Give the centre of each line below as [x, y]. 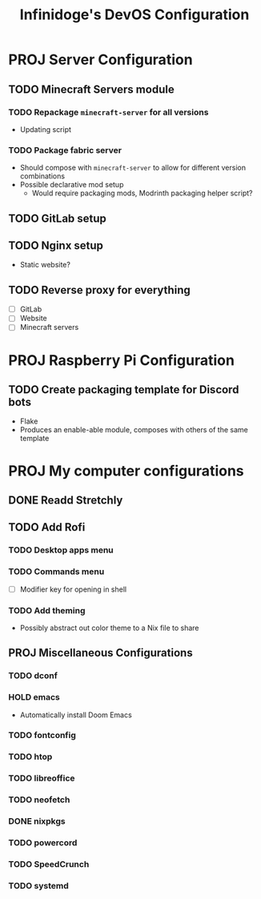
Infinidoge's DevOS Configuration [135, 15]
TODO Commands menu [56, 572]
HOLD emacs [34, 697]
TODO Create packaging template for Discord [124, 389]
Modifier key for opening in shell [73, 589]
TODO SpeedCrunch [49, 864]
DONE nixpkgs [37, 821]
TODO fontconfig [42, 736]
